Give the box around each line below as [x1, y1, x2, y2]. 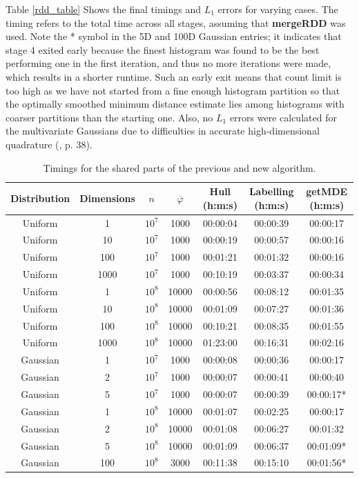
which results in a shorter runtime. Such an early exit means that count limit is [6, 69, 342, 83]
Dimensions [79, 190, 135, 205]
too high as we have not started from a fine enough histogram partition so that [6, 83, 340, 97]
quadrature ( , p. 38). [6, 137, 93, 151]
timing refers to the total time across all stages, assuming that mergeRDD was [6, 15, 346, 30]
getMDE [306, 184, 348, 199]
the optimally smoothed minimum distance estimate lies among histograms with [6, 97, 345, 111]
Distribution [10, 190, 70, 205]
